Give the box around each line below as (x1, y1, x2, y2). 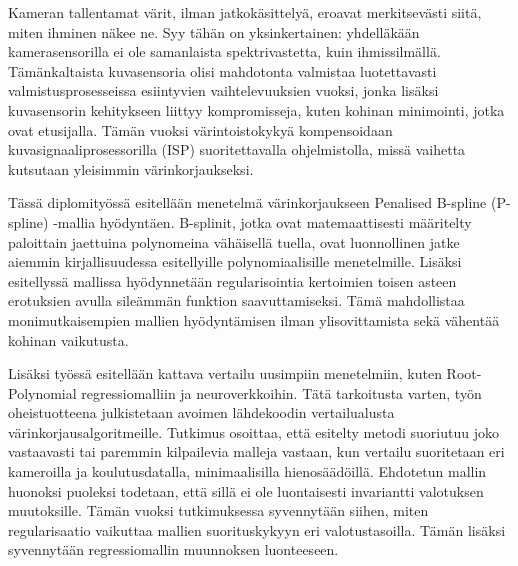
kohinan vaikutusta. (8, 329, 129, 350)
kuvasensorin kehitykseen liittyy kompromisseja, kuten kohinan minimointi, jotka (8, 99, 505, 120)
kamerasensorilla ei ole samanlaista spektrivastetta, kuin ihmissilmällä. (8, 41, 441, 62)
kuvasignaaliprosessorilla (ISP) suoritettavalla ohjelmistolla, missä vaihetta (8, 139, 466, 160)
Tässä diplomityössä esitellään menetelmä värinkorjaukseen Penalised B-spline (8, 192, 487, 213)
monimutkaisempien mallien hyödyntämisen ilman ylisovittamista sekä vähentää (8, 309, 500, 330)
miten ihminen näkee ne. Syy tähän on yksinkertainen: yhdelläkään (8, 21, 420, 42)
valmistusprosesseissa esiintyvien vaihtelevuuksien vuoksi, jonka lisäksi (8, 80, 439, 101)
